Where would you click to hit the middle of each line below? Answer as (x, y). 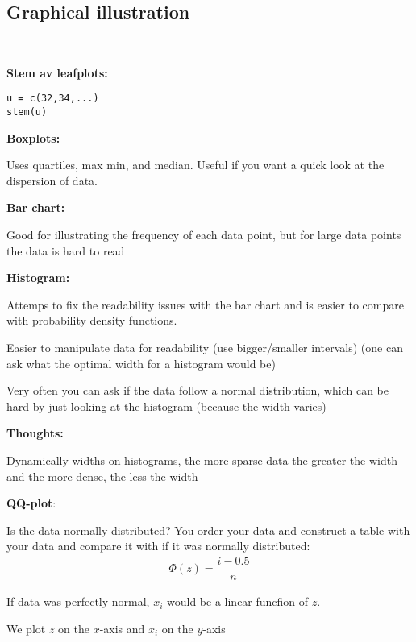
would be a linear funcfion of (238, 601)
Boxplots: (33, 137)
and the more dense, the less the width (102, 476)
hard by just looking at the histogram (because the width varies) (166, 406)
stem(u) (27, 112)
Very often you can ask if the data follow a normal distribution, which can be (198, 390)
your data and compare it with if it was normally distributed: (158, 546)
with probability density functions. (92, 320)
